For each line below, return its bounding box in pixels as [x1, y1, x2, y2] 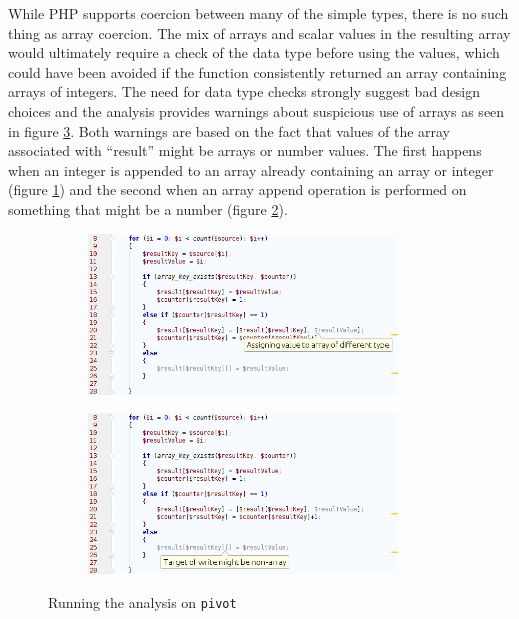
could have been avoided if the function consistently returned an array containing [8, 61, 507, 82]
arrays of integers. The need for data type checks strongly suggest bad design [8, 81, 481, 102]
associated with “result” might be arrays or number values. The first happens [8, 140, 482, 161]
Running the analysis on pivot [48, 592, 237, 613]
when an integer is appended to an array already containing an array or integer [8, 159, 494, 180]
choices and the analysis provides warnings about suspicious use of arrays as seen [8, 100, 505, 121]
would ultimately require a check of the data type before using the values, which [8, 42, 500, 63]
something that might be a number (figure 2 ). [8, 198, 288, 219]
